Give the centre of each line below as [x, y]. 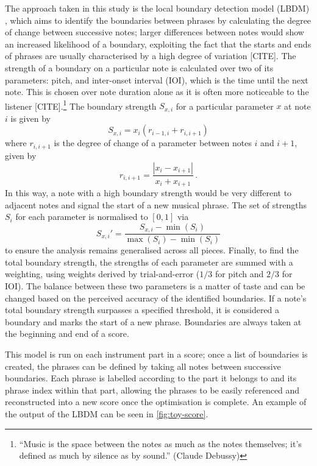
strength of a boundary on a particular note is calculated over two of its [139, 67]
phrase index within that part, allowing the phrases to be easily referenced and [152, 390]
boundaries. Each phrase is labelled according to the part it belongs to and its [151, 378]
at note [297, 106]
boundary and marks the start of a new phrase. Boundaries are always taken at [153, 321]
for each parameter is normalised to [82, 217]
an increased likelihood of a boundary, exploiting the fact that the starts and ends [158, 44]
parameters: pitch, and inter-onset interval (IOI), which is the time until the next [157, 79]
